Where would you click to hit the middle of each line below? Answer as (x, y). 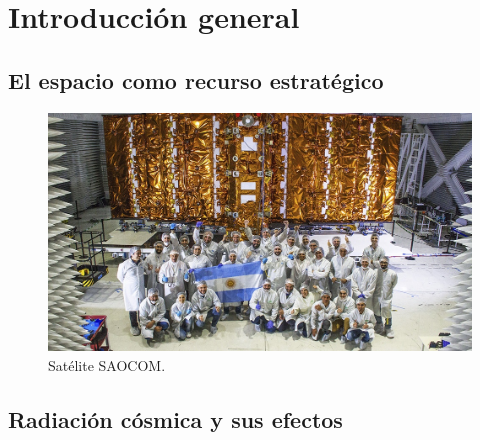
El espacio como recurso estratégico (196, 79)
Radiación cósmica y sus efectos (175, 418)
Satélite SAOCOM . (107, 364)
